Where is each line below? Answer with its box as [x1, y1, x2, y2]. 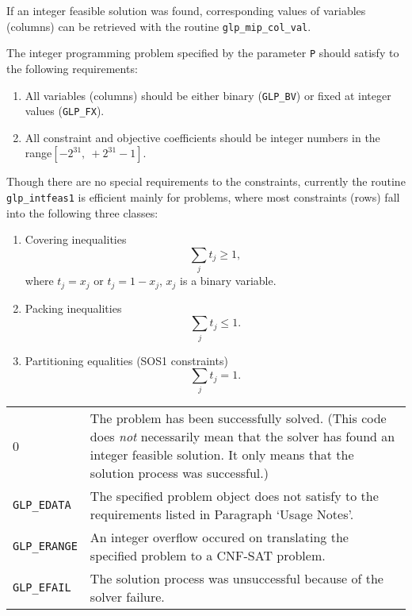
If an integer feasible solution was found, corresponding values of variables [6, 2, 366, 18]
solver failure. [90, 587, 165, 606]
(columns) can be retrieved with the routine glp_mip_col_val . [6, 17, 311, 34]
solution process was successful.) [90, 464, 269, 483]
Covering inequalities [25, 231, 127, 248]
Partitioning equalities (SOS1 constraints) [25, 352, 228, 368]
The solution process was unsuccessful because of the [90, 569, 383, 588]
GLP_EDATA [13, 499, 71, 512]
